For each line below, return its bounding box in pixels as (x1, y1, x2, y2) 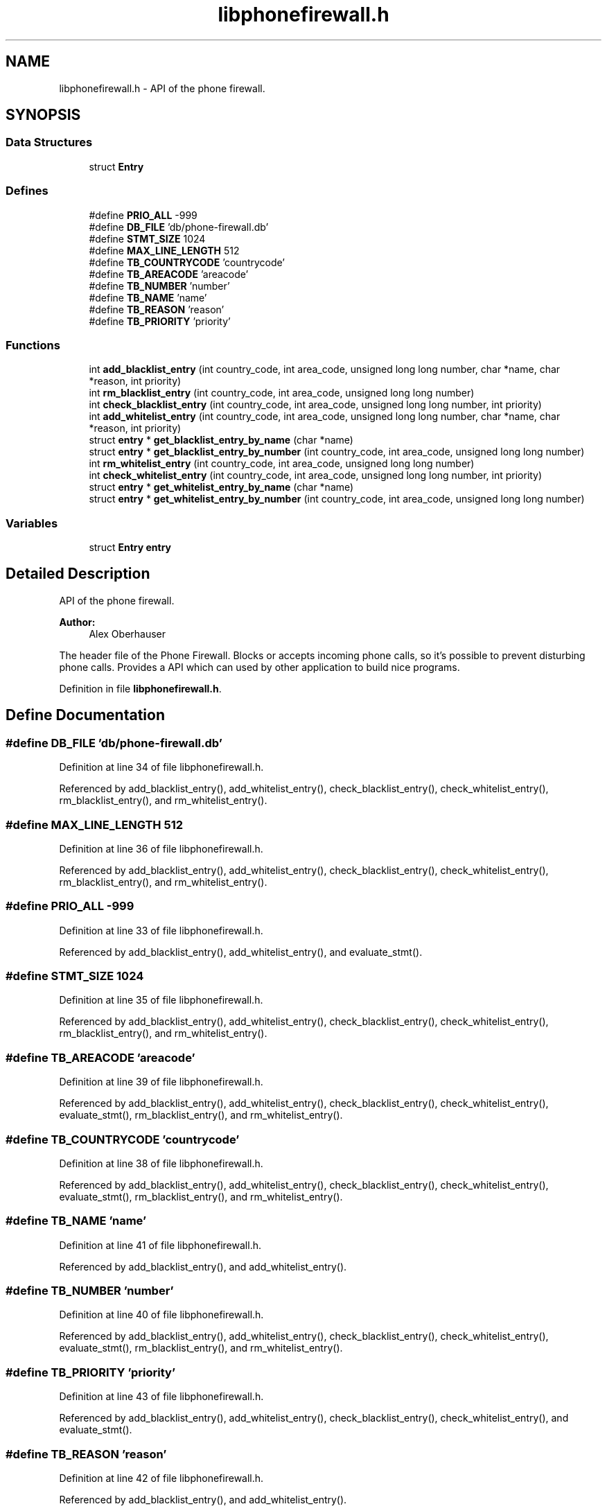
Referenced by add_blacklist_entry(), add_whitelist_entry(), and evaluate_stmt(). (59, 945, 423, 958)
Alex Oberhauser (89, 627, 166, 640)
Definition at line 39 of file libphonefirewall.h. (59, 1076, 263, 1088)
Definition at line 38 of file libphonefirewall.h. (59, 1157, 263, 1169)
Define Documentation (6, 706, 165, 724)
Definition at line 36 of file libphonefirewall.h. (59, 842, 263, 855)
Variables (6, 516, 58, 530)
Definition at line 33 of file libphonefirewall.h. (59, 924, 263, 936)
